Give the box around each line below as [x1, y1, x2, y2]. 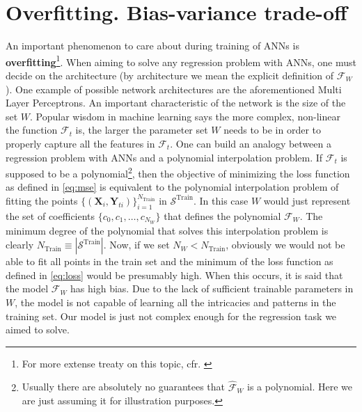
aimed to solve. [6, 322, 70, 337]
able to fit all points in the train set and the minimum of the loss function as [6, 254, 333, 269]
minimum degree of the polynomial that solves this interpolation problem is [6, 223, 329, 237]
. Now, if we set [103, 237, 170, 252]
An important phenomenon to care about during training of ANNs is [6, 38, 299, 53]
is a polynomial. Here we [247, 379, 353, 394]
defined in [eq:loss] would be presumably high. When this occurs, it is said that [6, 267, 343, 282]
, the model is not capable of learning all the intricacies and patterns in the [15, 295, 336, 309]
